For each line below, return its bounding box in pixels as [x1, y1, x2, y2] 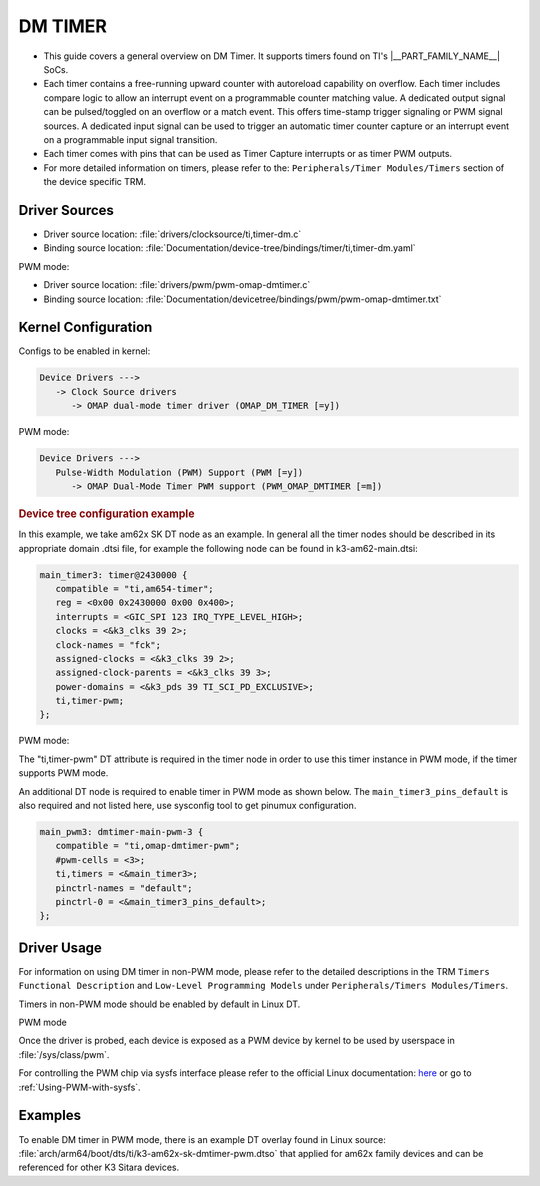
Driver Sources [18, 201, 115, 219]
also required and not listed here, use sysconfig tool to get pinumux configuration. [18, 800, 357, 812]
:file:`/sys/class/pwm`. [18, 1048, 110, 1060]
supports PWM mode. [18, 767, 109, 779]
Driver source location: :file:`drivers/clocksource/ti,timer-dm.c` [43, 228, 302, 240]
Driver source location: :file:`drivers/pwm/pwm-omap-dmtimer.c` [43, 279, 311, 291]
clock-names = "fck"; [55, 639, 162, 650]
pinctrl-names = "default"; [55, 882, 194, 894]
